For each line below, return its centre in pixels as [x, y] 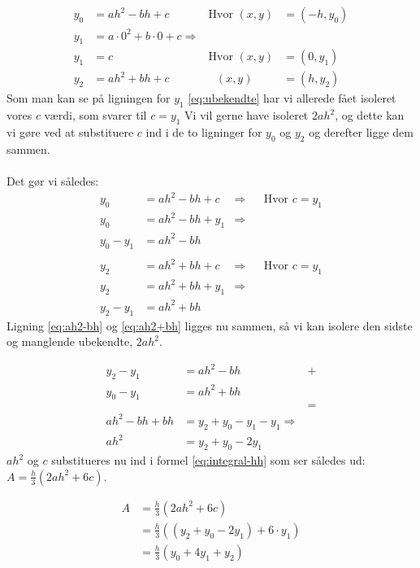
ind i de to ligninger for [204, 132]
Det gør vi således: [53, 181]
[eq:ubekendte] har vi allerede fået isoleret [292, 98]
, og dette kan [370, 115]
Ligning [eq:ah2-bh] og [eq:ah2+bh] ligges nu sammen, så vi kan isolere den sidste [210, 325]
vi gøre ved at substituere [70, 132]
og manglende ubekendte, [70, 341]
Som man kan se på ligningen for [89, 98]
